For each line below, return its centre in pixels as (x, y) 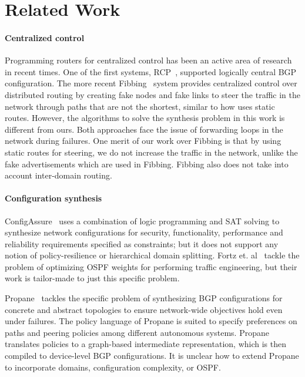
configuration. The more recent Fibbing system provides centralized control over (151, 83)
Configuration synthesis (53, 198)
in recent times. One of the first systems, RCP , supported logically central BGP (151, 71)
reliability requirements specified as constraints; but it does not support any (142, 243)
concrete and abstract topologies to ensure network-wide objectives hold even (144, 309)
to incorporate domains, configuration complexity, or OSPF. (113, 367)
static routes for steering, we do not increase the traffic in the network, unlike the (151, 152)
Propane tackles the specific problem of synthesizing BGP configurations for (144, 298)
